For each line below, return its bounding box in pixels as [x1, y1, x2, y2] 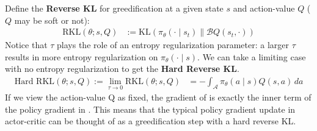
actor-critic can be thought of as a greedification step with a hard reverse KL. [5, 115, 296, 127]
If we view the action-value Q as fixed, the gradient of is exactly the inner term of [5, 91, 312, 104]
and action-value [233, 2, 295, 14]
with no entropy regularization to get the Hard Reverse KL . [5, 62, 239, 75]
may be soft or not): [14, 13, 90, 26]
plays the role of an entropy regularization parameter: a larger [57, 38, 290, 51]
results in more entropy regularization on [5, 50, 158, 63]
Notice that [5, 38, 48, 51]
